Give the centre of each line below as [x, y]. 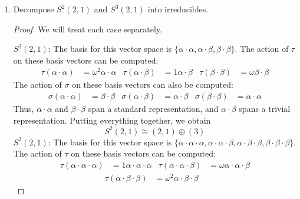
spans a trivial [265, 109]
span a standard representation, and [153, 109]
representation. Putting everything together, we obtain [112, 120]
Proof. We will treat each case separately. [88, 29]
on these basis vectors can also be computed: [153, 84]
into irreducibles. [178, 9]
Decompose [34, 9]
